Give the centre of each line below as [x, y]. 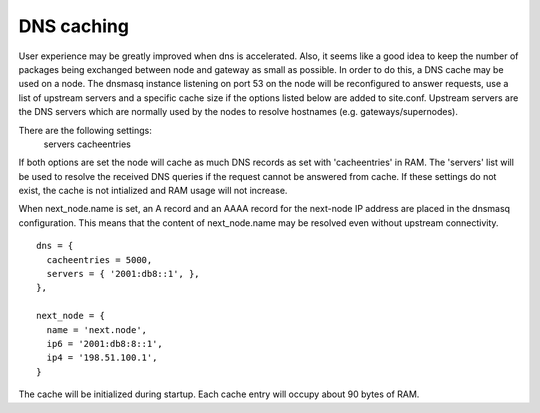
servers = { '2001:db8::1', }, [123, 274]
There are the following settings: [85, 130]
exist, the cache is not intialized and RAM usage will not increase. [153, 191]
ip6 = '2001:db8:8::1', [105, 343]
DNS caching [74, 26]
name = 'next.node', [97, 329]
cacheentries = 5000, [99, 259]
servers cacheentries [87, 144]
